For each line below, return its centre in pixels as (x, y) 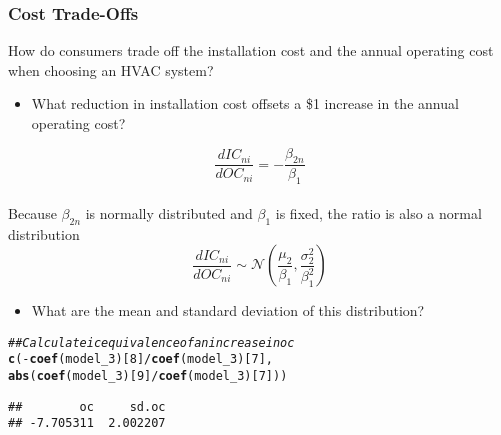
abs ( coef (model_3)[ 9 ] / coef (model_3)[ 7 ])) (148, 376)
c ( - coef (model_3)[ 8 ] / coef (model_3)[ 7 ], (140, 359)
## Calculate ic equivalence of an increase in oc (151, 342)
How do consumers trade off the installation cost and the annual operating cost (251, 50)
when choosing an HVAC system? (111, 69)
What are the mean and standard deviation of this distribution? (228, 310)
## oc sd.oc (87, 406)
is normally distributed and (169, 212)
